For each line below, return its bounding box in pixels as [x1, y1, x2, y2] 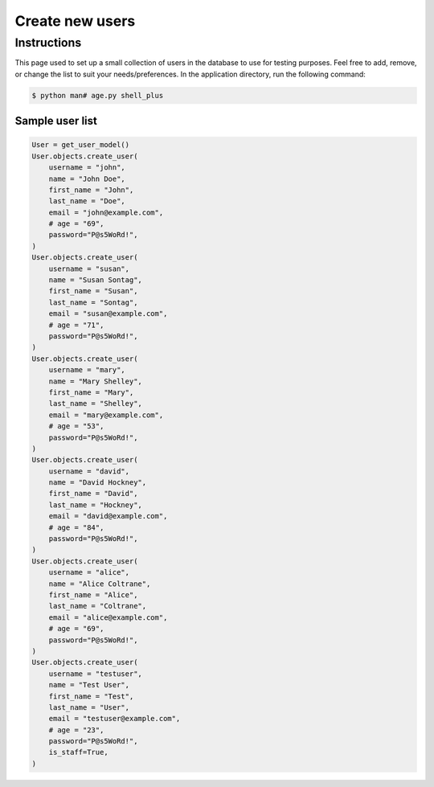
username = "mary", [48, 366, 126, 375]
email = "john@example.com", [48, 207, 164, 217]
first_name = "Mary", [48, 387, 134, 397]
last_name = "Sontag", [48, 297, 138, 307]
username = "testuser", [48, 669, 142, 678]
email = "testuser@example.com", [48, 714, 181, 723]
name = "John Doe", [48, 174, 126, 183]
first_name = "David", [48, 489, 138, 498]
